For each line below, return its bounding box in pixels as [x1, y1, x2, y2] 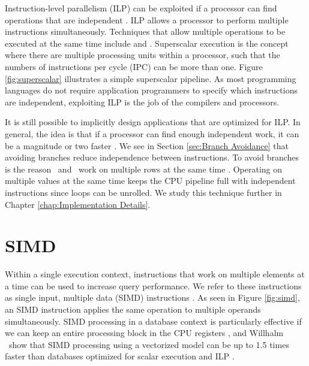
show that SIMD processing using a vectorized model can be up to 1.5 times [8, 338, 289, 350]
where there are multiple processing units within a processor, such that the [5, 49, 280, 61]
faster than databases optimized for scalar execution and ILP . [5, 350, 235, 362]
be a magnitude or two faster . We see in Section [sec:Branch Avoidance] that [5, 139, 289, 152]
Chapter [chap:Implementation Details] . [5, 198, 151, 210]
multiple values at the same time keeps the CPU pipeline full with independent [5, 174, 296, 187]
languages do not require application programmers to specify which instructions [5, 84, 298, 96]
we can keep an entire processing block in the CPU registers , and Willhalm [5, 326, 284, 339]
